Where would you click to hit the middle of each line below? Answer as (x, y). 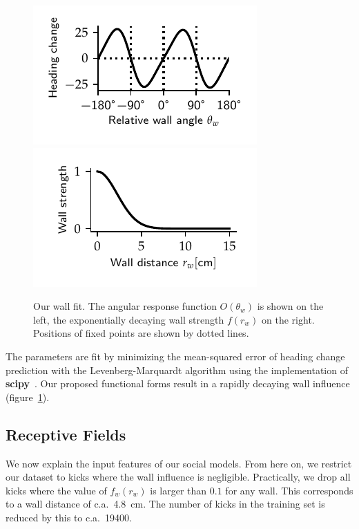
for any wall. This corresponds (289, 490)
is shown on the (290, 306)
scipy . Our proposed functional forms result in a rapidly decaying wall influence (178, 383)
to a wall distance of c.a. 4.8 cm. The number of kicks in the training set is (165, 504)
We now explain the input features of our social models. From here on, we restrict (179, 463)
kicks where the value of (56, 490)
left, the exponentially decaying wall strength (129, 319)
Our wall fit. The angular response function (125, 306)
